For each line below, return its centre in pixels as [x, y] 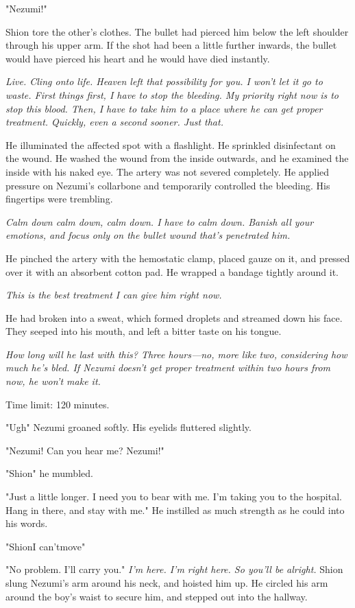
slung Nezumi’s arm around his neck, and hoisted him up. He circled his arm [167, 583]
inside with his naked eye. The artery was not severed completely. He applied [168, 171]
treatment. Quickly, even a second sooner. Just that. [114, 122]
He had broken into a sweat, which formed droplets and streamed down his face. [174, 317]
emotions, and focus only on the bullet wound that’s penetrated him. [148, 235]
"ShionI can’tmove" [46, 546]
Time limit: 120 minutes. [58, 404]
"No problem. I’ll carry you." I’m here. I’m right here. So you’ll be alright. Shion [174, 569]
